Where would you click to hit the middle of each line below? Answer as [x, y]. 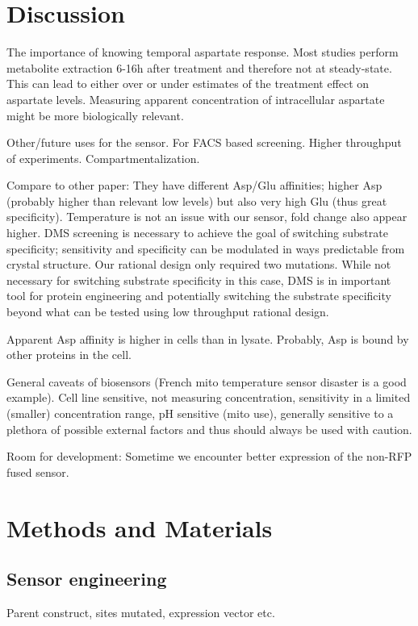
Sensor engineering [87, 579]
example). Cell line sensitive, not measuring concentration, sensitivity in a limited [209, 397]
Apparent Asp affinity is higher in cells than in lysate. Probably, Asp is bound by [208, 338]
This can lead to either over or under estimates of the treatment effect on [188, 83]
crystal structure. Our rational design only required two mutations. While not [199, 264]
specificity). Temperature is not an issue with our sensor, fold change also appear [207, 217]
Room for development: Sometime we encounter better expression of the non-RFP [209, 456]
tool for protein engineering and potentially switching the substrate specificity [199, 296]
